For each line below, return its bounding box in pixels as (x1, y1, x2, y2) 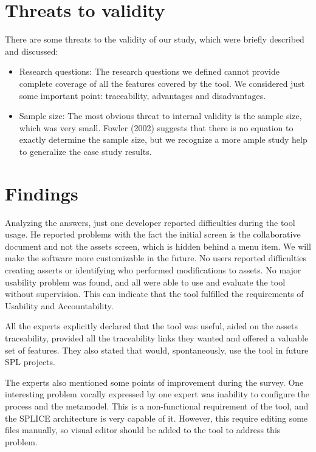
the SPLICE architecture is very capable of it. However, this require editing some (5, 411, 308, 424)
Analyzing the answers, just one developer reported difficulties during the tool (5, 216, 295, 228)
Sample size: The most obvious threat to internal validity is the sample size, (19, 109, 302, 122)
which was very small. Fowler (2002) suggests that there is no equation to (19, 121, 294, 134)
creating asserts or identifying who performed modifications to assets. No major (5, 263, 301, 276)
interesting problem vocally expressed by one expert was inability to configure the (5, 388, 310, 400)
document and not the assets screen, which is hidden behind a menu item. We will (5, 239, 312, 252)
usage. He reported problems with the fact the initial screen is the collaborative (5, 228, 301, 241)
